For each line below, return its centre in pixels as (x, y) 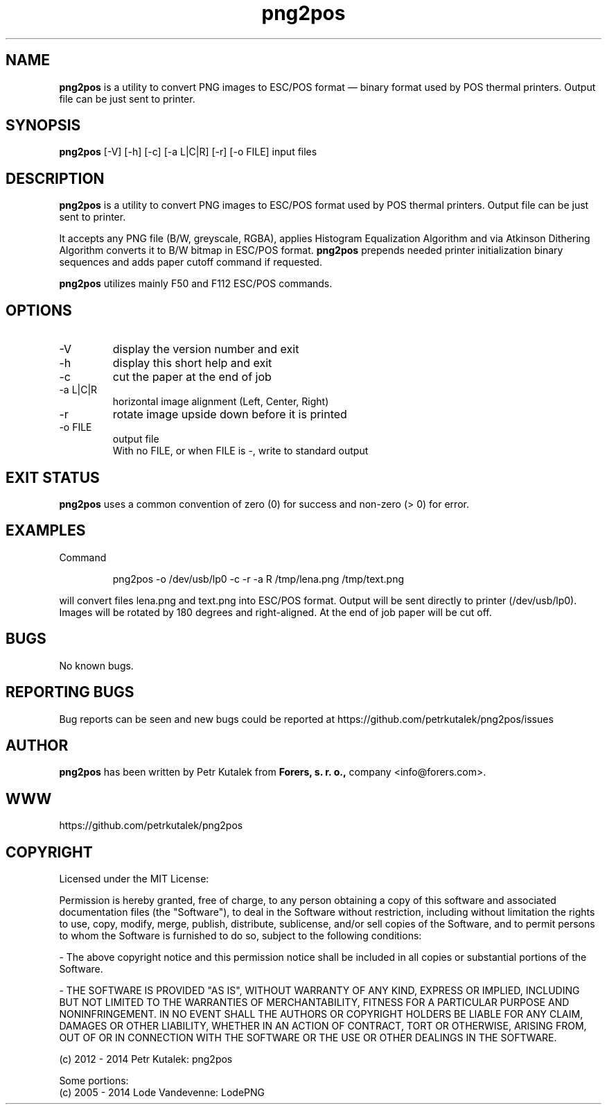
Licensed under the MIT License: (134, 879)
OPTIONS (39, 310)
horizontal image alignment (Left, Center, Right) (221, 402)
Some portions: (94, 1081)
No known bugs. (96, 665)
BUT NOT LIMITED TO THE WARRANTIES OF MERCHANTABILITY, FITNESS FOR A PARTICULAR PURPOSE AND (314, 1002)
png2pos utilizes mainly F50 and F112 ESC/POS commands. (196, 284)
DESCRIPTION (55, 178)
